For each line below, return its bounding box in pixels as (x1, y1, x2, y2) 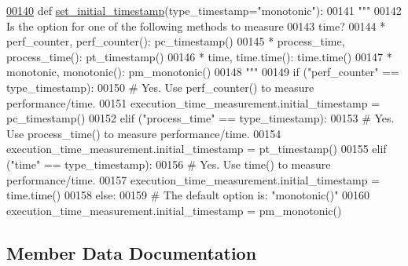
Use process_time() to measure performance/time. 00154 (6, 125, 281, 141)
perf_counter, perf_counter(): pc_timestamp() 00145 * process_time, (6, 33, 345, 49)
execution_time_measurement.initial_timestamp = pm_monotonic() (6, 202, 342, 218)
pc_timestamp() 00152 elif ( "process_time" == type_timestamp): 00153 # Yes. (6, 110, 395, 126)
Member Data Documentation (6, 240, 257, 264)
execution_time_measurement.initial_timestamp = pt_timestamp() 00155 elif (6, 140, 387, 157)
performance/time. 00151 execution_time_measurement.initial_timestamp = (6, 94, 380, 111)
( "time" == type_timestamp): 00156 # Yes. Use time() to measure (6, 155, 331, 172)
